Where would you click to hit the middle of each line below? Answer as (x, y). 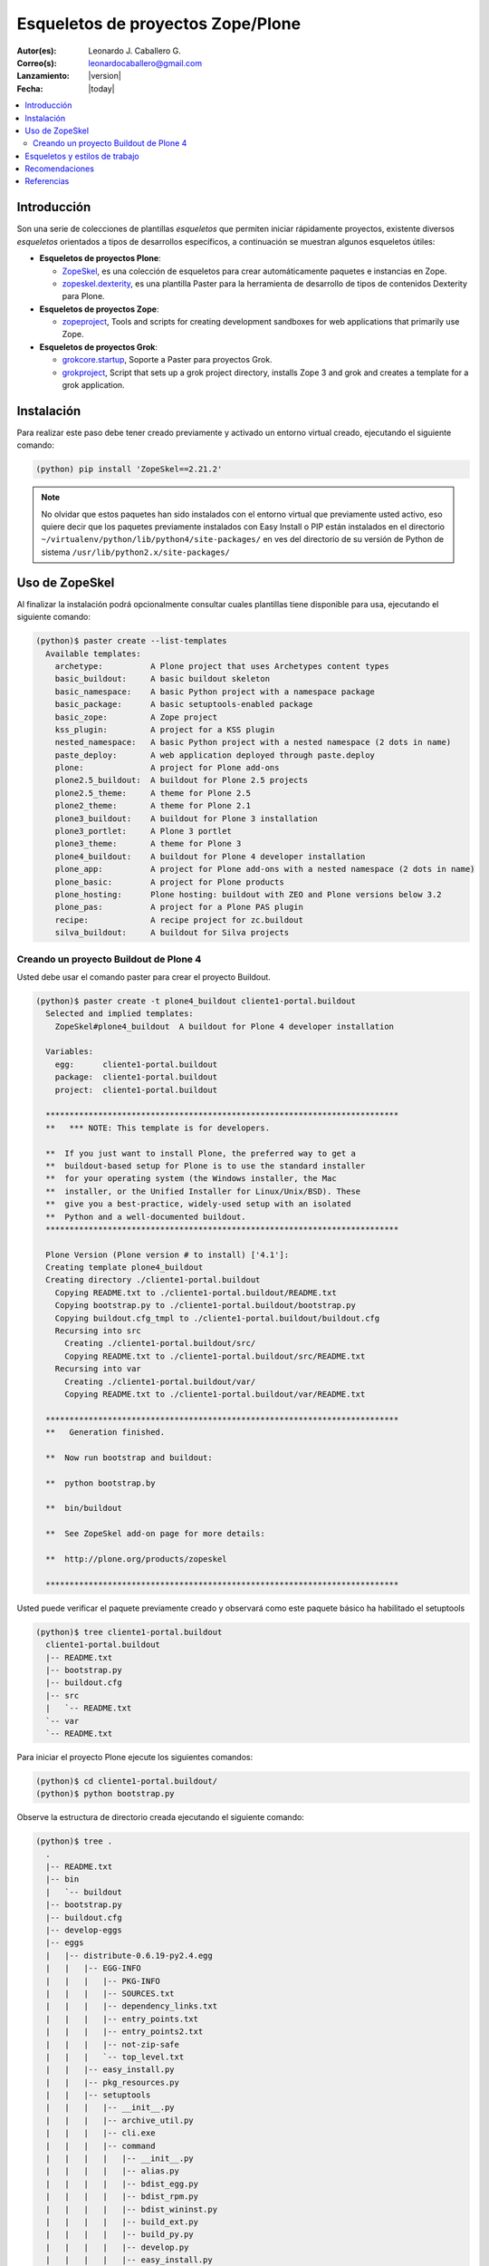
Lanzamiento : (43, 76)
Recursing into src (98, 1331)
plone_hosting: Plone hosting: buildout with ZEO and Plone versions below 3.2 (249, 894)
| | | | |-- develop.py (117, 2247)
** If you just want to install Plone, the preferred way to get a (201, 1153)
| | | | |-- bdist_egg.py (122, 2184)
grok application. (94, 385)
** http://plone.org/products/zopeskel (136, 1559)
